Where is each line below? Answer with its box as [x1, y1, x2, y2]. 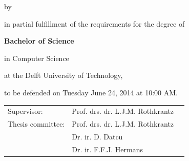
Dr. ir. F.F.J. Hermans [72, 144, 143, 154]
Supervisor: [8, 106, 43, 116]
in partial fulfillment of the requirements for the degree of [4, 18, 185, 29]
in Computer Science [4, 52, 69, 63]
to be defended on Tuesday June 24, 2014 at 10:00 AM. [4, 87, 178, 97]
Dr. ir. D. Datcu [72, 131, 123, 142]
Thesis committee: [8, 118, 65, 129]
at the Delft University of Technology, [4, 70, 123, 80]
